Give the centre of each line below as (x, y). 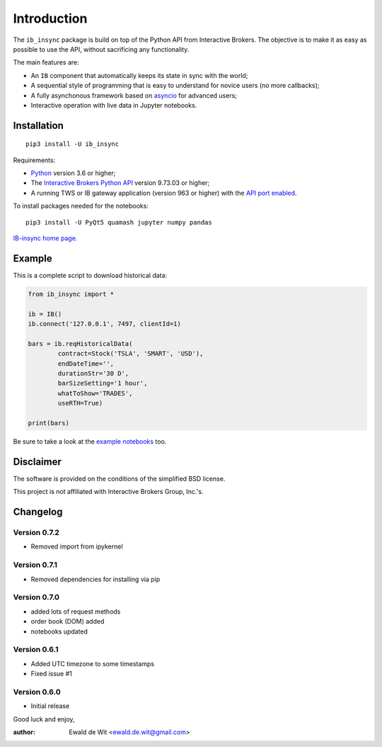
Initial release (50, 706)
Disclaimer (37, 462)
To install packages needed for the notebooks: (81, 206)
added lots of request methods (76, 611)
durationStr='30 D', (93, 373)
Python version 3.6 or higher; (73, 173)
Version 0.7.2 (36, 533)
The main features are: (46, 62)
